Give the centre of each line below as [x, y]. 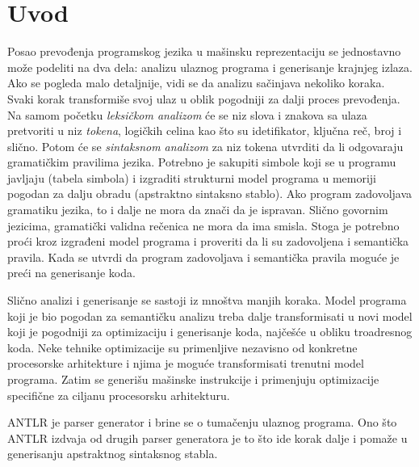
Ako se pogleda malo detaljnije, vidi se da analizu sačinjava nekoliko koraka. [196, 83]
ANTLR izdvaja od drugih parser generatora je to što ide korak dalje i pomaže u [207, 438]
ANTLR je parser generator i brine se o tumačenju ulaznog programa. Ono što [202, 422]
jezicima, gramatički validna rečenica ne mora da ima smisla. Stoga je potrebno [203, 225]
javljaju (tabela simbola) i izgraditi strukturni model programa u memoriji [192, 177]
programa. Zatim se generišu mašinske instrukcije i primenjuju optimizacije [193, 379]
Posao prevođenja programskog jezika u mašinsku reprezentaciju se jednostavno [204, 51]
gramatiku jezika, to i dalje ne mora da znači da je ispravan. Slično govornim [198, 210]
